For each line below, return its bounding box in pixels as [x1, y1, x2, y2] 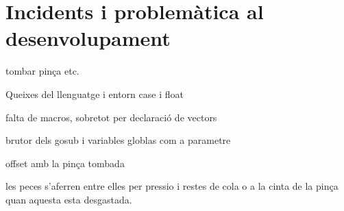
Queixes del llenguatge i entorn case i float [5, 86, 184, 101]
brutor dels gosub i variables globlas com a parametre [5, 133, 231, 147]
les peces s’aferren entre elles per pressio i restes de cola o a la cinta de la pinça [5, 179, 339, 193]
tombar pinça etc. [5, 64, 79, 78]
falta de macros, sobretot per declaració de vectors [5, 110, 217, 124]
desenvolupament [5, 24, 171, 52]
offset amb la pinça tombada [5, 156, 125, 170]
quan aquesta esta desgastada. [5, 192, 132, 206]
